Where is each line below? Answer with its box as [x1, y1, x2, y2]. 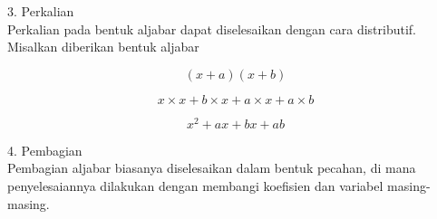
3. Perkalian [7, 2, 74, 20]
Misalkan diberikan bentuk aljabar [7, 37, 199, 56]
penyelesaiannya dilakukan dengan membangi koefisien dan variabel [7, 176, 384, 195]
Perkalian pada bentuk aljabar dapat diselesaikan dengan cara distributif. [7, 19, 417, 38]
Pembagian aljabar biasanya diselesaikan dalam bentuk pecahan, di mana [7, 158, 416, 177]
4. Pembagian [7, 140, 83, 159]
